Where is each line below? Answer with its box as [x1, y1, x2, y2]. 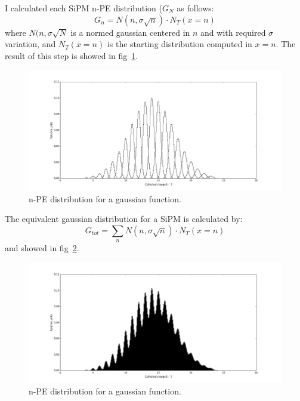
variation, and [5, 38, 56, 50]
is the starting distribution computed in [107, 38, 252, 50]
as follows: [177, 2, 214, 14]
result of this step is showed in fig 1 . [5, 49, 138, 61]
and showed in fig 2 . [5, 242, 79, 254]
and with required [200, 26, 266, 38]
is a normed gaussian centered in [70, 26, 190, 38]
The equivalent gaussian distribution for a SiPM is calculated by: [5, 212, 243, 225]
